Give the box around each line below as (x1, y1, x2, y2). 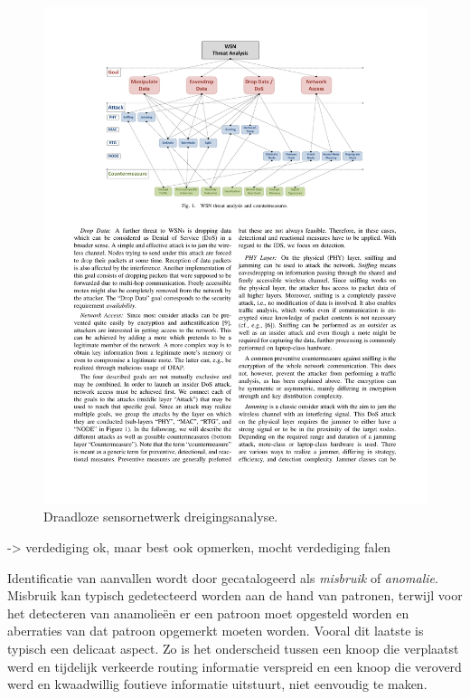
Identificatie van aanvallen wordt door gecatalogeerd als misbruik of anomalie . (7, 568, 438, 587)
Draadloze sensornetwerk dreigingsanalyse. (43, 507, 278, 526)
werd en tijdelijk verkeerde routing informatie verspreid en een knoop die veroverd (7, 656, 462, 675)
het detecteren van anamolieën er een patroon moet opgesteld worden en (7, 603, 409, 622)
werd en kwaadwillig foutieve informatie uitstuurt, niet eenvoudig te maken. (7, 675, 428, 694)
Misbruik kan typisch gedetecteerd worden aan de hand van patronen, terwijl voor (7, 586, 463, 605)
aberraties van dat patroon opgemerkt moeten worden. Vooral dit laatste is (7, 621, 424, 640)
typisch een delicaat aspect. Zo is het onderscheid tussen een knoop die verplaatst (7, 639, 459, 658)
